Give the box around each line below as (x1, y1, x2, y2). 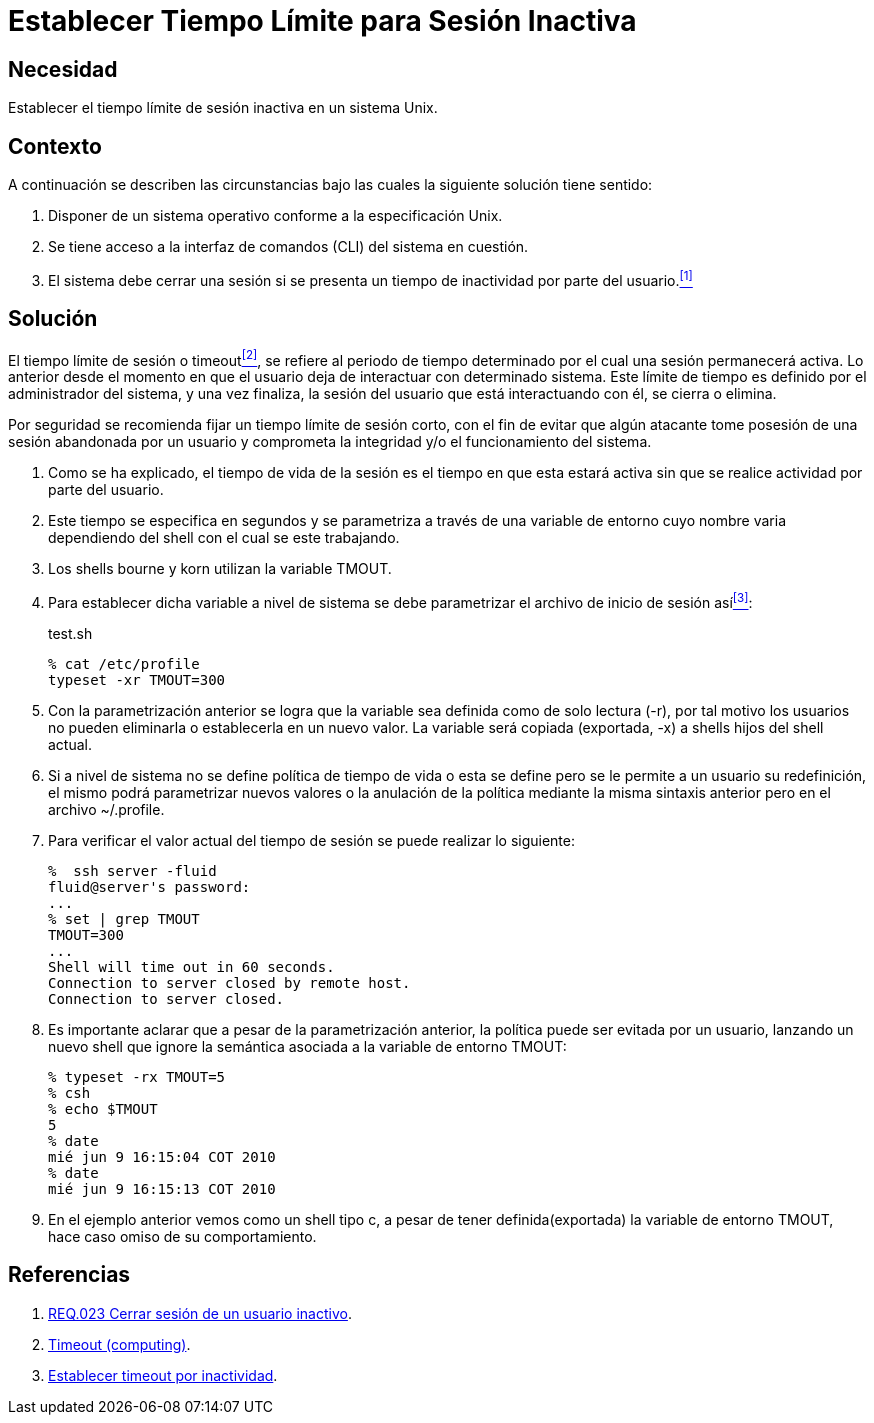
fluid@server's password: (48, 878, 251, 895)
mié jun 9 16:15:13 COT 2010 (48, 1180, 276, 1197)
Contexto (8, 133, 102, 159)
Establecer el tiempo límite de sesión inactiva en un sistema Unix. (8, 99, 438, 117)
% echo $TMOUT (48, 1100, 158, 1117)
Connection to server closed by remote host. (48, 974, 411, 991)
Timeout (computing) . (48, 1335, 191, 1353)
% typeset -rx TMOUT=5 (48, 1068, 226, 1085)
